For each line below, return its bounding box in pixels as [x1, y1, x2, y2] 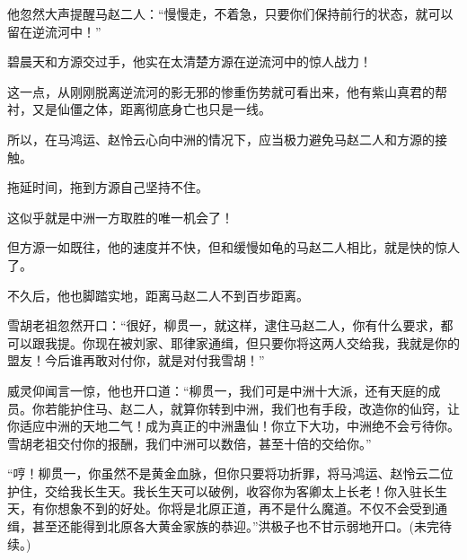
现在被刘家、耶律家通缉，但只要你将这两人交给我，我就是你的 [94, 333, 460, 352]
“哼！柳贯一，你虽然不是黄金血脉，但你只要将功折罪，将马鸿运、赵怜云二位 [7, 464, 454, 483]
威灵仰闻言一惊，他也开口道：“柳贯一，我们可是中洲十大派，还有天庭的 [7, 381, 428, 399]
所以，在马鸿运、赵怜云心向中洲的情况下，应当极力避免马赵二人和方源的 [7, 129, 435, 148]
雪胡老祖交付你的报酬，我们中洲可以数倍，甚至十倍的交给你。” [7, 433, 372, 452]
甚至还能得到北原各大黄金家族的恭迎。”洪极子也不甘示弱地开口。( [31, 517, 415, 536]
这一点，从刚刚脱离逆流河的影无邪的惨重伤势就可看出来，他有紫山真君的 [7, 82, 435, 101]
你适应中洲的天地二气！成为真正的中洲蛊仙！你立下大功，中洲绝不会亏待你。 [7, 416, 460, 435]
